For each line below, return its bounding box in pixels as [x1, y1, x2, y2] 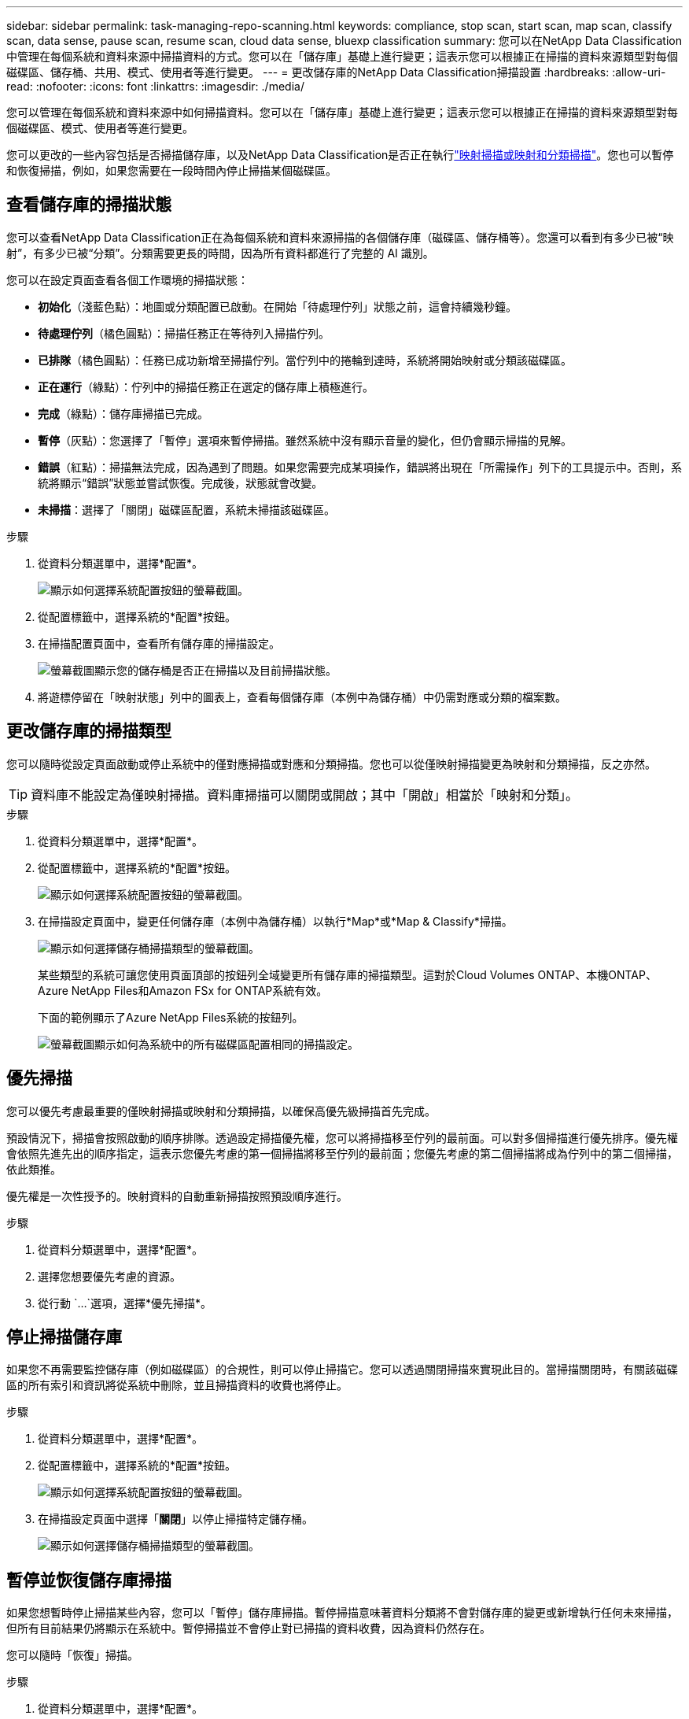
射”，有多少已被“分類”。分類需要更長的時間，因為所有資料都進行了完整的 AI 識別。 [6, 246, 434, 260]
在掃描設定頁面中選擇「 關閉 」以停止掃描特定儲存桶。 [38, 1512, 313, 1526]
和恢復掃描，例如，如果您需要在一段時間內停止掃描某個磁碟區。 [6, 164, 337, 177]
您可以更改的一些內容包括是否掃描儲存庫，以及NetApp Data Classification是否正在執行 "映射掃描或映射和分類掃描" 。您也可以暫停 [6, 148, 674, 161]
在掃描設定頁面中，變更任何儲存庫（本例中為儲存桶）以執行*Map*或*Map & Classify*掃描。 [38, 914, 513, 928]
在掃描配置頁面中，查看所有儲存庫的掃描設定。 [38, 636, 280, 650]
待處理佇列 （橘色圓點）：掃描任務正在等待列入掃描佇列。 [38, 326, 330, 340]
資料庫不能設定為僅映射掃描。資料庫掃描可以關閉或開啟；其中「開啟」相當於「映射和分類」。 [31, 786, 579, 803]
